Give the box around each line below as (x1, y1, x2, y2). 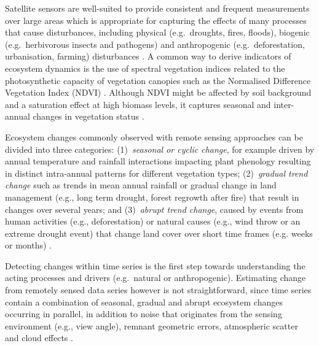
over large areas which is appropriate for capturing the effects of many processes (5, 13, 307, 26)
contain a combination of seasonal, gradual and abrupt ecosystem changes (5, 295, 283, 308)
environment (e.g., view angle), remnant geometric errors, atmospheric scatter (5, 319, 298, 332)
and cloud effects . (5, 331, 73, 344)
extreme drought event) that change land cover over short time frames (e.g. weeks (5, 226, 313, 239)
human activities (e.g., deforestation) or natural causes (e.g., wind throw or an (5, 215, 301, 228)
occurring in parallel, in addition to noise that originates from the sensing (5, 307, 282, 320)
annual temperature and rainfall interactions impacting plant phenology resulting (5, 155, 311, 167)
